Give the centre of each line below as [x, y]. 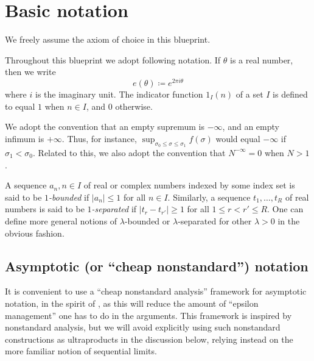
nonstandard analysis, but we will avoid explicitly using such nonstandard [143, 327]
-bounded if [69, 197]
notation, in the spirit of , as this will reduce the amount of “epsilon [132, 303]
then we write [30, 72]
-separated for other [215, 220]
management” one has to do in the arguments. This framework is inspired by [148, 315]
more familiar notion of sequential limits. [81, 351]
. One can [285, 209]
